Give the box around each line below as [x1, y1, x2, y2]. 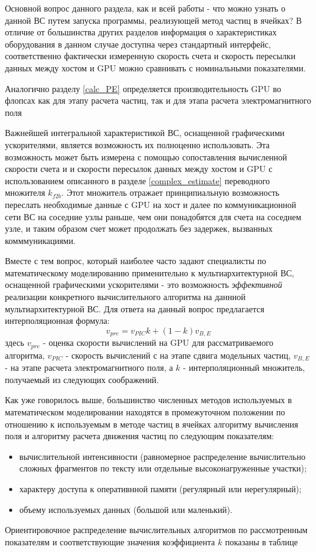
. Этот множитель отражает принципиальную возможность [61, 186, 280, 199]
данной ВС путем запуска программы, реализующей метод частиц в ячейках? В [5, 13, 302, 26]
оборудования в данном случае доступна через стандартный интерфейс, [5, 37, 271, 50]
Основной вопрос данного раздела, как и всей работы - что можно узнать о [5, 2, 285, 14]
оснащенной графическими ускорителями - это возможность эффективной [5, 278, 282, 291]
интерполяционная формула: [5, 314, 110, 327]
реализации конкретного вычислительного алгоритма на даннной [5, 290, 246, 303]
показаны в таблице [224, 535, 298, 548]
